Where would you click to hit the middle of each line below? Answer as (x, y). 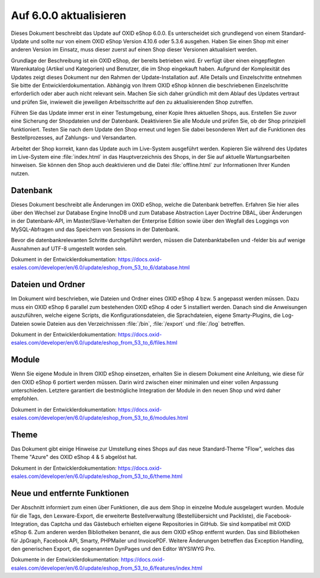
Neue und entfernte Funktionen (70, 494)
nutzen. (20, 173)
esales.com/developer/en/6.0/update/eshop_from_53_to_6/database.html (100, 268)
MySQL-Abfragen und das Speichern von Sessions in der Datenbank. (95, 229)
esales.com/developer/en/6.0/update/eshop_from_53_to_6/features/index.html (107, 568)
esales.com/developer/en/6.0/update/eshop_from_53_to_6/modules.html (100, 418)
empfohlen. (25, 399)
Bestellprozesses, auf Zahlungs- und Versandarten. (74, 138)
